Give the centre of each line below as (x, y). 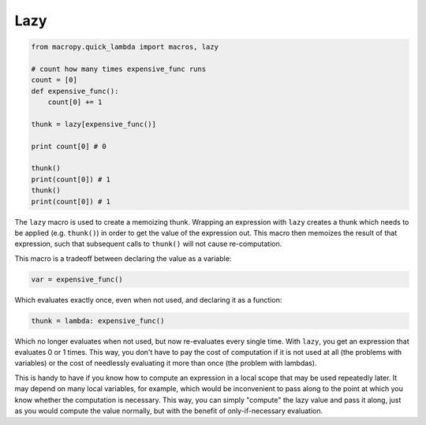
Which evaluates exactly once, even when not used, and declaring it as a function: (148, 300)
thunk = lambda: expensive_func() (98, 321)
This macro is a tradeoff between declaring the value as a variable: (123, 258)
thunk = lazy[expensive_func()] (94, 124)
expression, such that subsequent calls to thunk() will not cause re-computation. (148, 244)
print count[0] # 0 (69, 146)
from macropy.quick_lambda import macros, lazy (125, 47)
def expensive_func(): (75, 91)
